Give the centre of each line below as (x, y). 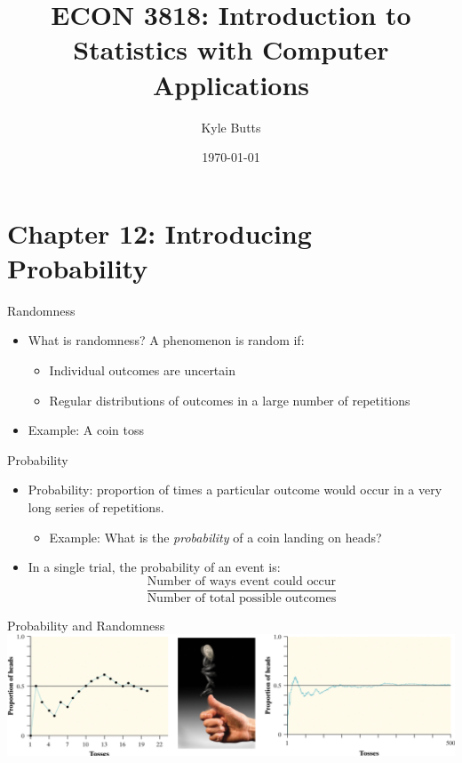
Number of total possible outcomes (242, 598)
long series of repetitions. (96, 506)
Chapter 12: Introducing (159, 233)
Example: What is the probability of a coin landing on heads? (215, 537)
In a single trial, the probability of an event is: (154, 567)
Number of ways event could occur (242, 581)
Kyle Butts (231, 127)
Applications (231, 84)
